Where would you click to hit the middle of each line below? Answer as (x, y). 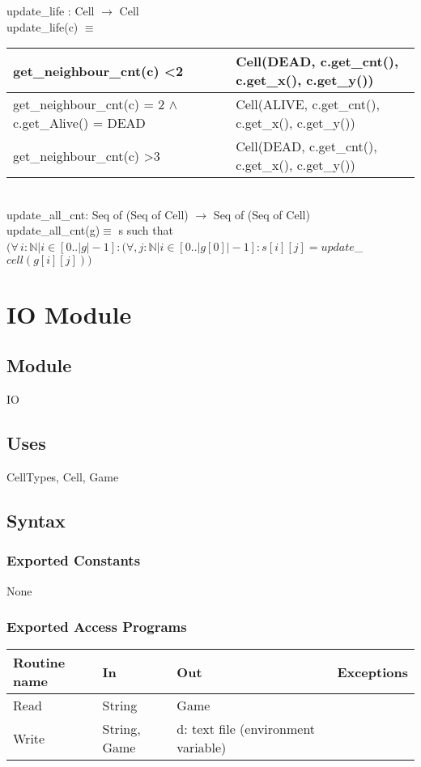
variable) (202, 748)
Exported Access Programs (97, 627)
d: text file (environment (246, 729)
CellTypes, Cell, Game (63, 476)
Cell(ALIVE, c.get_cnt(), (308, 104)
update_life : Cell (51, 11)
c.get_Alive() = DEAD (79, 123)
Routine (39, 663)
